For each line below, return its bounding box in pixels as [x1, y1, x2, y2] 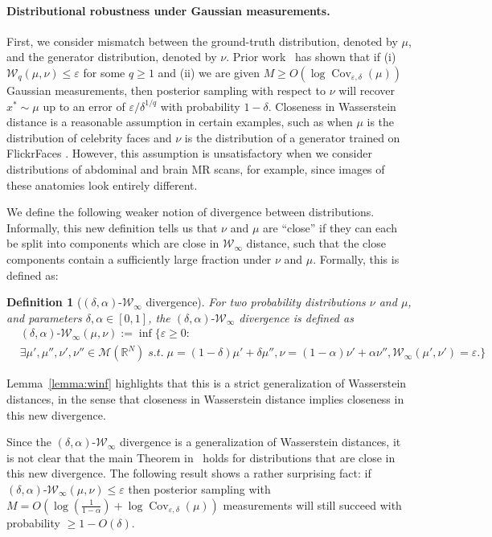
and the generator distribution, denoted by [6, 48, 217, 65]
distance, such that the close [246, 235, 386, 252]
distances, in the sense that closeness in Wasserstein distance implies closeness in [6, 390, 404, 407]
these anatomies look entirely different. [6, 176, 198, 193]
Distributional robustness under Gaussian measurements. [6, 2, 330, 18]
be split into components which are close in [6, 235, 219, 252]
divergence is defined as [239, 309, 354, 326]
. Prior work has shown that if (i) [226, 48, 396, 65]
